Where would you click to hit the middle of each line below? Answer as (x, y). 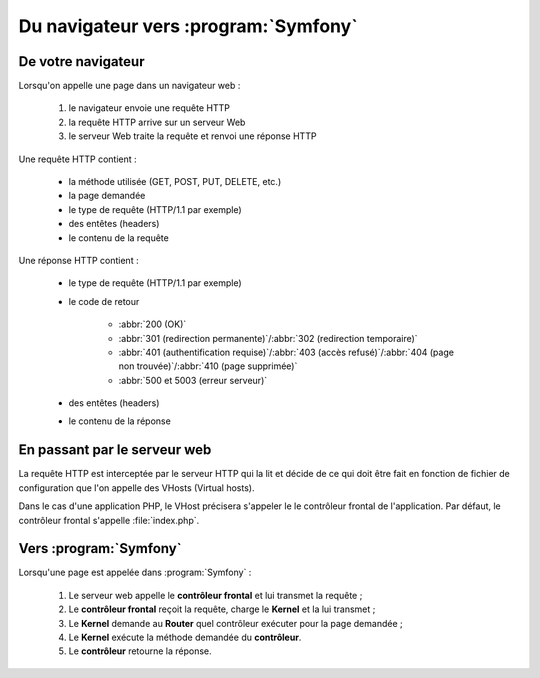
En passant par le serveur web (115, 450)
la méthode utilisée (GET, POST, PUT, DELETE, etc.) (175, 182)
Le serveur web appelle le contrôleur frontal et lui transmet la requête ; (215, 595)
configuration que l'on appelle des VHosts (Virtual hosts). (136, 487)
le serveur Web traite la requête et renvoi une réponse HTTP (192, 136)
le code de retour (104, 301)
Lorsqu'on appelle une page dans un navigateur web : (129, 86)
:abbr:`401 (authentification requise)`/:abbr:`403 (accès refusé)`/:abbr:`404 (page (286, 352)
